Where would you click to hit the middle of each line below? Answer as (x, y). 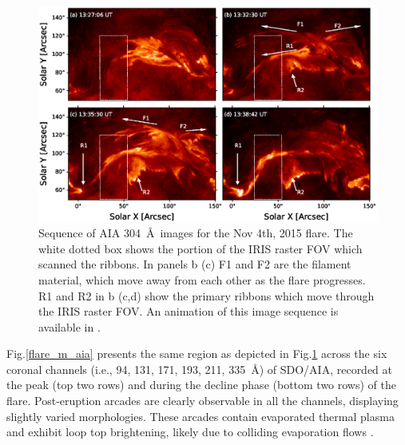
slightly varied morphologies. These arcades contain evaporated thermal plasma (201, 416)
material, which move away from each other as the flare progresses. (202, 279)
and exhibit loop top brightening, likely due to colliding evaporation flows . (190, 432)
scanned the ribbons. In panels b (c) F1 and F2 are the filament (195, 264)
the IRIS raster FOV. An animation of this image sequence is (189, 311)
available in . (69, 326)
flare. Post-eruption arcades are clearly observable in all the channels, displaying (202, 401)
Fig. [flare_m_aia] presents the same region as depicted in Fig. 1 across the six (197, 354)
